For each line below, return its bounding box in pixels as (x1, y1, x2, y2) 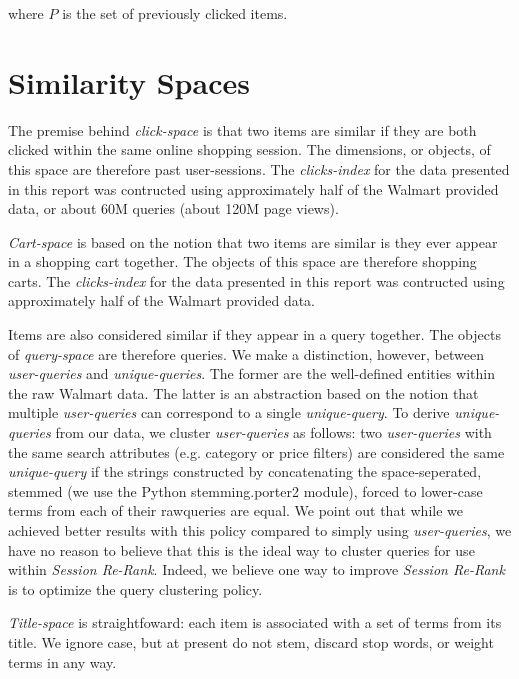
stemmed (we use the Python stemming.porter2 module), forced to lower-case (8, 480, 483, 501)
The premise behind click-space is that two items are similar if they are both (8, 119, 477, 140)
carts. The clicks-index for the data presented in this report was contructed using (8, 270, 505, 291)
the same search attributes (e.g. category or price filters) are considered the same (8, 441, 505, 462)
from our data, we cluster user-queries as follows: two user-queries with (55, 422, 492, 443)
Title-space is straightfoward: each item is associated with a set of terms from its (8, 612, 502, 633)
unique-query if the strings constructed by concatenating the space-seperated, (8, 461, 482, 482)
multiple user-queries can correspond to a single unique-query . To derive (8, 402, 450, 423)
